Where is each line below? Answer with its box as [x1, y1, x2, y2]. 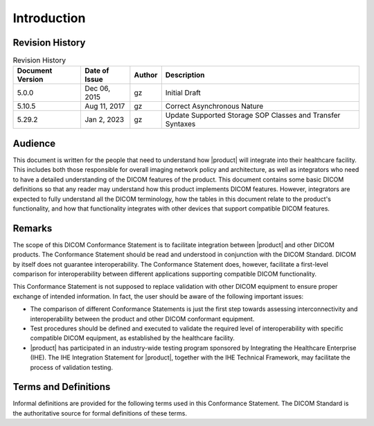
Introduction [12, 10, 86, 26]
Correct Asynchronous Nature [165, 101, 263, 111]
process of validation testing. [30, 363, 114, 371]
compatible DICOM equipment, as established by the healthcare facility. [30, 334, 235, 342]
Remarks [12, 222, 53, 234]
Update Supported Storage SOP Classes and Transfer [165, 111, 341, 121]
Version [17, 75, 44, 85]
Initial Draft [165, 88, 201, 98]
